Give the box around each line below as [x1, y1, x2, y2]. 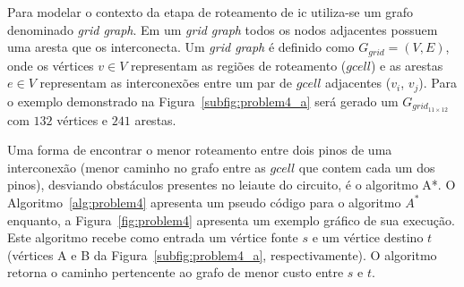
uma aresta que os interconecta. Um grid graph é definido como [7, 38, 355, 56]
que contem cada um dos [298, 157, 435, 176]
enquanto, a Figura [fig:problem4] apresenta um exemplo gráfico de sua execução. [7, 210, 455, 229]
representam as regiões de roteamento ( [131, 55, 347, 74]
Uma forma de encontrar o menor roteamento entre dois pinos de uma [7, 140, 392, 159]
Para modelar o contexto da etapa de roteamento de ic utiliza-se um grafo [7, 3, 414, 21]
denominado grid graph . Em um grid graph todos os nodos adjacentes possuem [7, 20, 438, 38]
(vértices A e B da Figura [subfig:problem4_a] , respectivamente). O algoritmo [7, 245, 437, 264]
